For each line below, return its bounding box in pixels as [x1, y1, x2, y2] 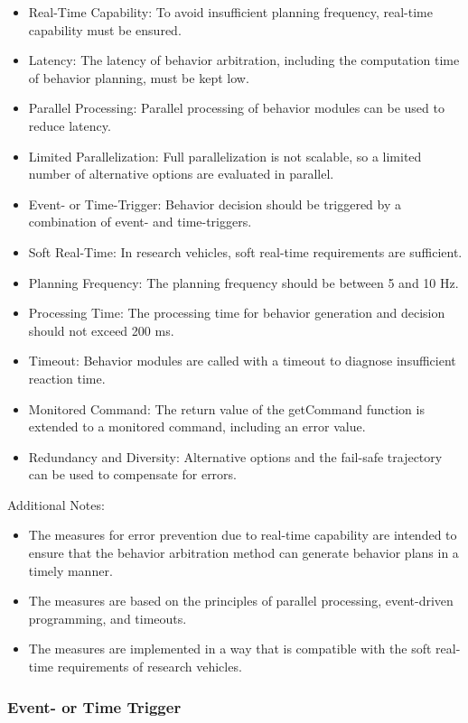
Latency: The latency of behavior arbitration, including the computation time [28, 51, 460, 70]
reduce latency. [28, 116, 111, 134]
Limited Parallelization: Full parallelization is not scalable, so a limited [28, 146, 422, 165]
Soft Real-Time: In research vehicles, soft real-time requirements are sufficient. [28, 242, 463, 261]
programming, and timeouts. [28, 608, 187, 627]
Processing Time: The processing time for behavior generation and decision [28, 303, 445, 322]
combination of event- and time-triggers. [28, 212, 252, 231]
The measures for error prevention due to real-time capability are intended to [28, 525, 457, 544]
